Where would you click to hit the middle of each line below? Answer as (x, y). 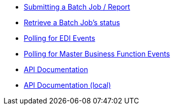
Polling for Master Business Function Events (97, 54)
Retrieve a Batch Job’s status (72, 22)
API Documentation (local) (68, 85)
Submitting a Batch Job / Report (77, 7)
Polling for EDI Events (60, 38)
